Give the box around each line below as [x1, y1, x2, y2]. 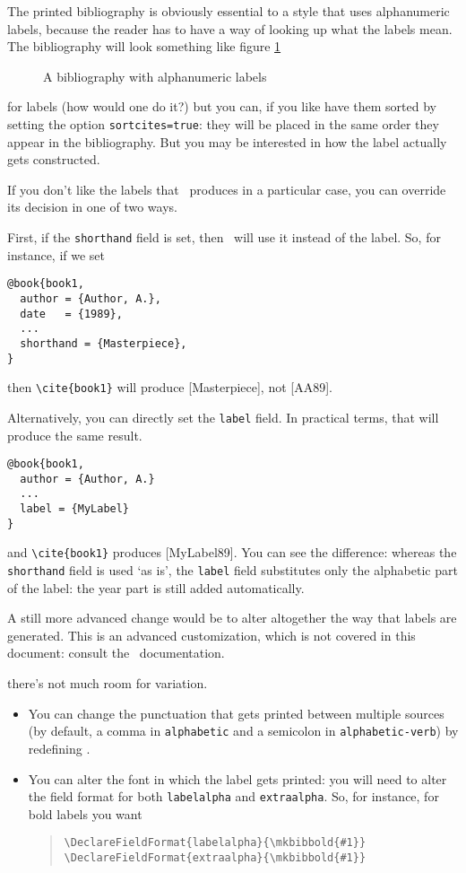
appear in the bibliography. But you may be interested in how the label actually [7, 132, 447, 151]
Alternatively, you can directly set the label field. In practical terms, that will [7, 407, 439, 426]
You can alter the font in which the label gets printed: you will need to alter [28, 769, 447, 788]
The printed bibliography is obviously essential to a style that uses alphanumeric [7, 2, 450, 20]
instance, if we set [7, 245, 106, 264]
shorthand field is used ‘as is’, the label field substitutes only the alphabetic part [7, 561, 458, 580]
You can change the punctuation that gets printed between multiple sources [28, 703, 444, 722]
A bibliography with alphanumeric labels [43, 66, 267, 85]
